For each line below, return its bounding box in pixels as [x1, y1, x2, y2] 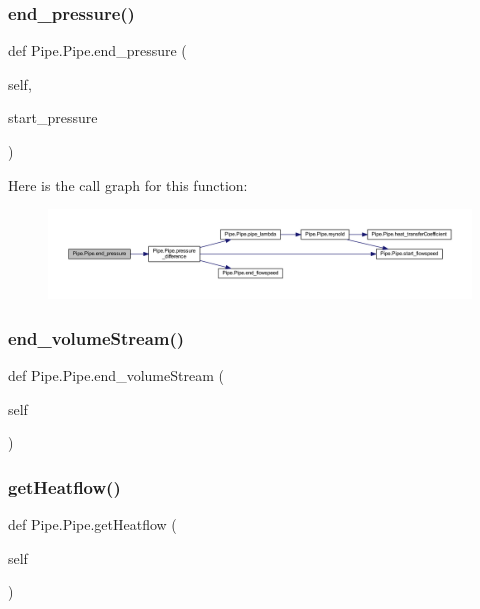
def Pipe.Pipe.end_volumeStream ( [8, 365, 224, 386]
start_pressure [8, 107, 98, 128]
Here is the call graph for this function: [8, 174, 248, 195]
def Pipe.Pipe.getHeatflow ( [8, 514, 177, 535]
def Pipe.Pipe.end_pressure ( [8, 40, 187, 61]
